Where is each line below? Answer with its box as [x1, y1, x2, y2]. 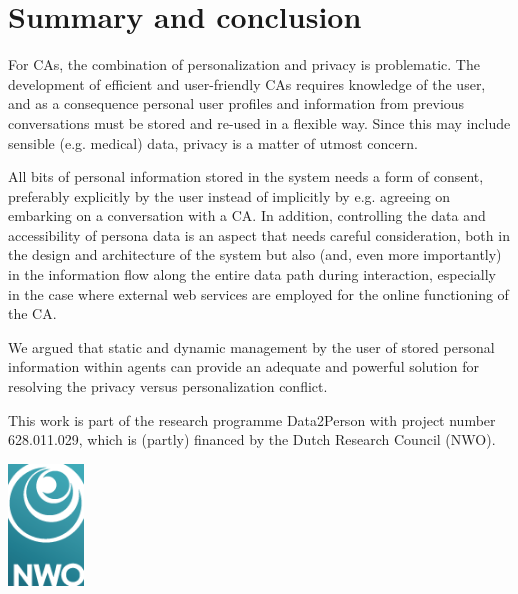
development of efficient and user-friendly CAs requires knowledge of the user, [8, 73, 486, 94]
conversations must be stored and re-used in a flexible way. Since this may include [8, 112, 511, 133]
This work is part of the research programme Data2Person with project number [8, 409, 496, 430]
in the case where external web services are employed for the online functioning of [8, 283, 509, 304]
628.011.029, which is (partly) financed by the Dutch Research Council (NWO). [8, 429, 496, 450]
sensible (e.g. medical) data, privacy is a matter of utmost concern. [8, 132, 418, 153]
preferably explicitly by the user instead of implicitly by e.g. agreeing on [8, 185, 451, 206]
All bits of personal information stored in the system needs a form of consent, [8, 166, 484, 187]
